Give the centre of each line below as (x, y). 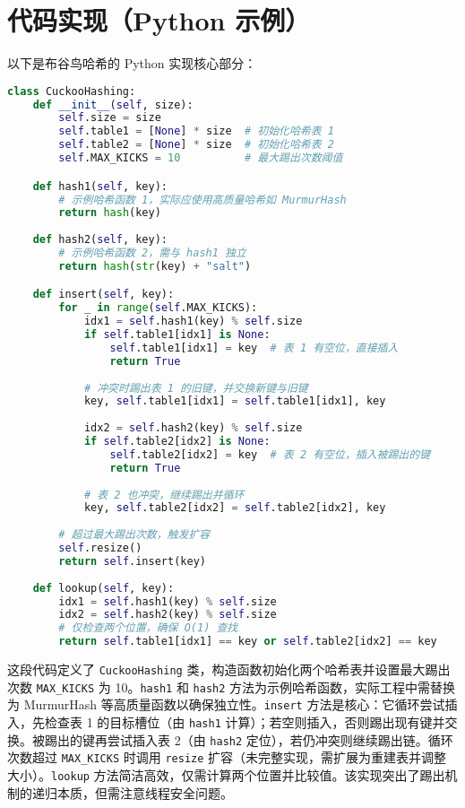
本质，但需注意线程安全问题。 (145, 792)
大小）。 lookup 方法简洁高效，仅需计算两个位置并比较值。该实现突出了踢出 (226, 774)
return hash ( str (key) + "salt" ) (155, 266)
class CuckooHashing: (72, 91)
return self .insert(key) (132, 561)
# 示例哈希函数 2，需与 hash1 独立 (152, 253)
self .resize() (100, 548)
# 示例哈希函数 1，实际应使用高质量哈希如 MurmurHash (202, 200)
